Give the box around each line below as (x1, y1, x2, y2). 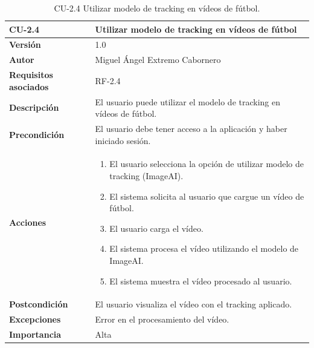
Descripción (9, 101, 59, 114)
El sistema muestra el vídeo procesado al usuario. (109, 274, 292, 287)
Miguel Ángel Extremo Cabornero (95, 53, 221, 66)
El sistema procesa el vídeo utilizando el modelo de (109, 242, 299, 255)
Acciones (9, 216, 46, 229)
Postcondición (9, 298, 68, 310)
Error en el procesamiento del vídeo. (95, 313, 229, 326)
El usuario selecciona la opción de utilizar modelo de (109, 157, 304, 170)
